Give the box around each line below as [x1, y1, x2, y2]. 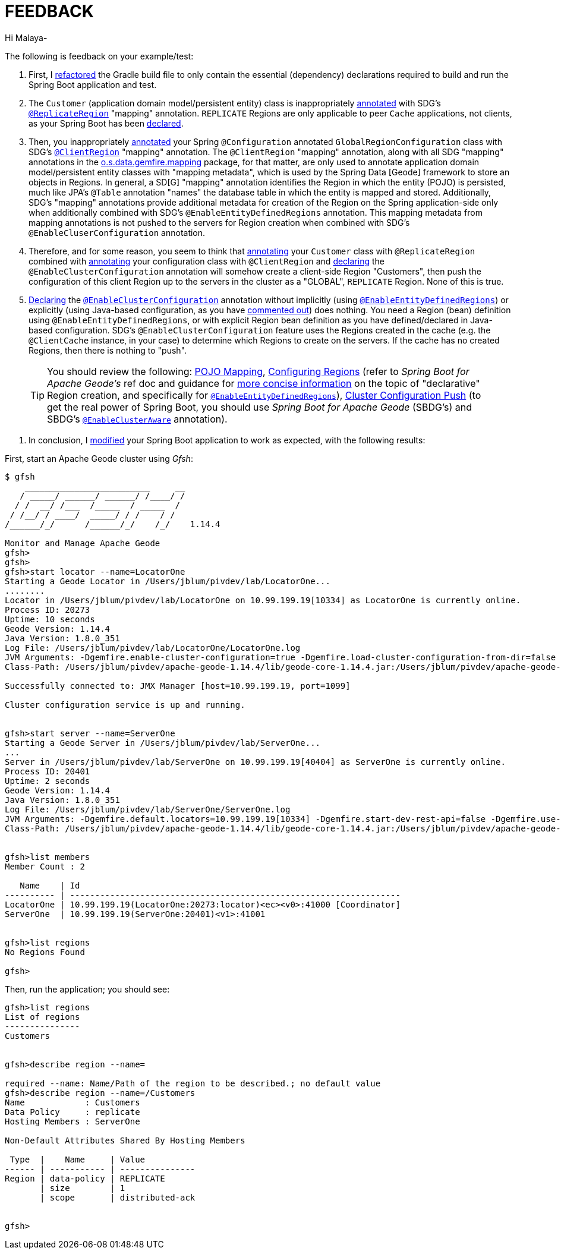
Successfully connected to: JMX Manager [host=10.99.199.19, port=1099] [5, 680, 351, 691]
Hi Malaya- [5, 32, 48, 43]
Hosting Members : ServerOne [5, 1116, 140, 1126]
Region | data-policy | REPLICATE [5, 1173, 165, 1183]
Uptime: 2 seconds [5, 776, 90, 786]
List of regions [5, 1012, 80, 1022]
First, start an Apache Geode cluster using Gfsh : [5, 453, 193, 464]
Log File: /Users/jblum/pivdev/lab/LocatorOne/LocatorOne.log [5, 642, 301, 653]
